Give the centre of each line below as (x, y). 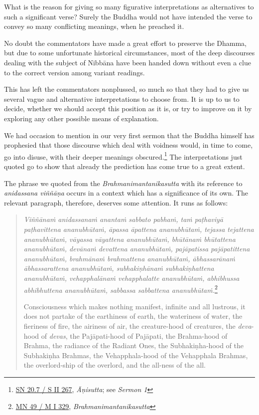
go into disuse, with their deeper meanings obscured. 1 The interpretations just (123, 156)
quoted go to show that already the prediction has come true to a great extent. (125, 166)
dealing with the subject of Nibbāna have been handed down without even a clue (128, 62)
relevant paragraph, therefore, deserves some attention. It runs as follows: (116, 202)
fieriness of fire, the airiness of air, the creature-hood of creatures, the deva (137, 325)
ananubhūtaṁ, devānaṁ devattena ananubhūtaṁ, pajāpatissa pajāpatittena (137, 249)
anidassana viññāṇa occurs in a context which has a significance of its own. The (126, 193)
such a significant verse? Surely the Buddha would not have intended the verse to (128, 16)
